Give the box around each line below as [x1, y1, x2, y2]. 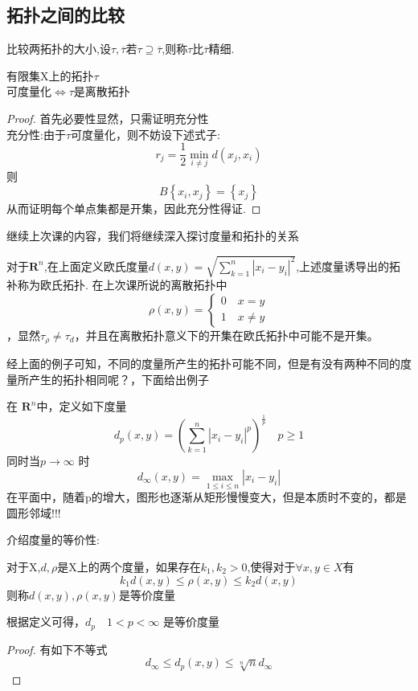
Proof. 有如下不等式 [6, 640, 108, 657]
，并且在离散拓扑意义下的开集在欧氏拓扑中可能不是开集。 [74, 326, 379, 343]
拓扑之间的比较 [6, 2, 125, 27]
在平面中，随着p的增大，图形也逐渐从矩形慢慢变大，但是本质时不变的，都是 [6, 489, 407, 505]
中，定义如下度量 [36, 398, 127, 415]
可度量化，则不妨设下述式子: [71, 125, 220, 142]
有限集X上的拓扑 [6, 67, 94, 84]
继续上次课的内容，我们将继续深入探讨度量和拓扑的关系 [6, 227, 299, 244]
